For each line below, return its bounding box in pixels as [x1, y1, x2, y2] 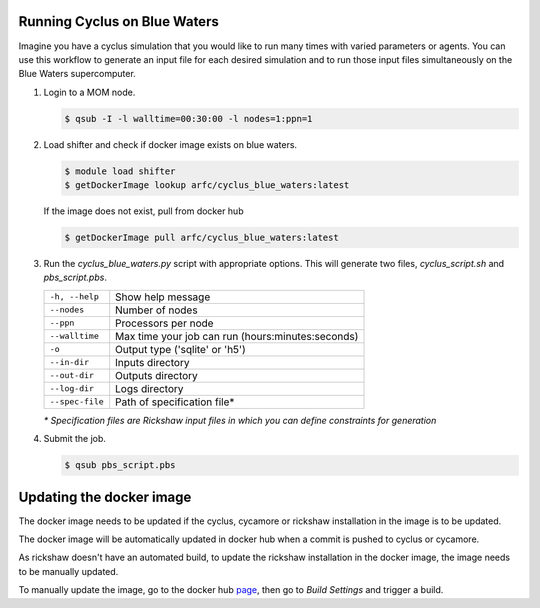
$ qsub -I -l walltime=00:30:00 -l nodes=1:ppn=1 [64, 113, 313, 124]
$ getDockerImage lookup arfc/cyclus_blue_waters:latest [64, 180, 350, 191]
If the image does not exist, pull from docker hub [43, 205, 244, 217]
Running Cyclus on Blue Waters [18, 13, 219, 30]
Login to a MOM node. [43, 86, 136, 98]
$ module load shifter [64, 165, 176, 177]
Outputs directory [115, 368, 199, 382]
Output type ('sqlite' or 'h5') [115, 342, 246, 356]
